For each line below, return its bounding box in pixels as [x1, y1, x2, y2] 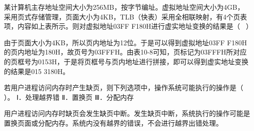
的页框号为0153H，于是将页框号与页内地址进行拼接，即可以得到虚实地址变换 [4, 56, 249, 66]
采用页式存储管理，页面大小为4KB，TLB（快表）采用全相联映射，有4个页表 [4, 11, 247, 21]
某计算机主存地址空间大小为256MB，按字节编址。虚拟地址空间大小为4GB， [4, 2, 244, 12]
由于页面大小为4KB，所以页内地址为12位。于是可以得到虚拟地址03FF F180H [4, 37, 247, 47]
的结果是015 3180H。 [4, 66, 70, 76]
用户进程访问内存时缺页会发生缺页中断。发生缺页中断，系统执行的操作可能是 [4, 108, 250, 118]
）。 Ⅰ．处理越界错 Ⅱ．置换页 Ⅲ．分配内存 [4, 92, 134, 102]
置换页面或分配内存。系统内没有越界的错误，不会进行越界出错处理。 [4, 117, 223, 128]
